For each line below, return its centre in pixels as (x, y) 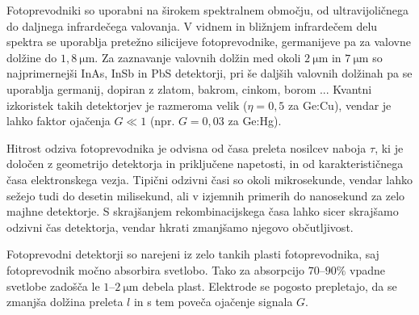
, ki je (389, 147)
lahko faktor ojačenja (59, 121)
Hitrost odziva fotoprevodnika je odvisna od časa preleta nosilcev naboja (186, 147)
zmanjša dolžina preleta (65, 302)
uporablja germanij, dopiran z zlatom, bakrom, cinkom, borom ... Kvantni (189, 88)
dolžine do (32, 57)
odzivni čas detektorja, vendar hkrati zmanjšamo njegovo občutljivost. (180, 227)
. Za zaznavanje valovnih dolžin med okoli (198, 57)
